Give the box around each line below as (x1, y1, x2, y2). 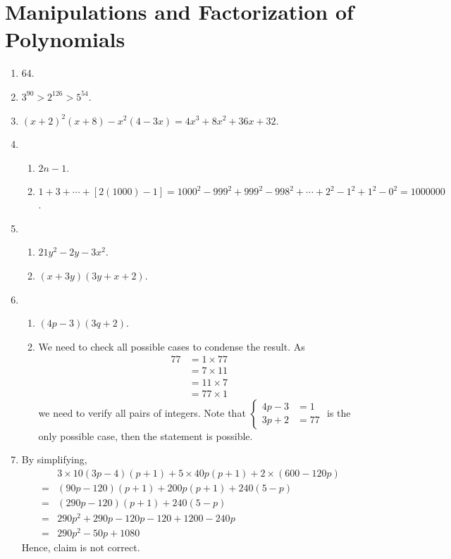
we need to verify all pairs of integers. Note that (38, 405, 246, 420)
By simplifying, (21, 452, 87, 467)
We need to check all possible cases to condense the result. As (38, 339, 305, 353)
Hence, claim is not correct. (21, 540, 140, 555)
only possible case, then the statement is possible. (38, 428, 253, 443)
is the (327, 405, 351, 420)
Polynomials (5, 25, 125, 54)
